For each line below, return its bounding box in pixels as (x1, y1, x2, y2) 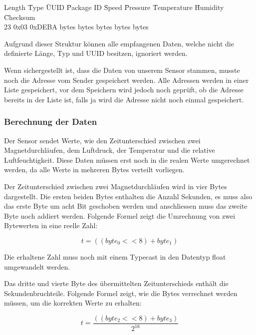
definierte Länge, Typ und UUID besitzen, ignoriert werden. (4, 48, 188, 58)
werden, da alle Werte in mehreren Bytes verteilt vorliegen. (4, 164, 185, 175)
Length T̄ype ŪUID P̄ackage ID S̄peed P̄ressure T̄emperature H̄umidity (4, 2, 224, 12)
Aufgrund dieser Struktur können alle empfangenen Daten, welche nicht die (4, 38, 234, 48)
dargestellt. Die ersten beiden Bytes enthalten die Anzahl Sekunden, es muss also (4, 191, 253, 201)
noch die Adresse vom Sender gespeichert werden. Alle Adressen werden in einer (4, 74, 249, 85)
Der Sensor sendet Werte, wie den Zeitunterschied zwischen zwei (4, 135, 201, 145)
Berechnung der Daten (4, 115, 97, 128)
